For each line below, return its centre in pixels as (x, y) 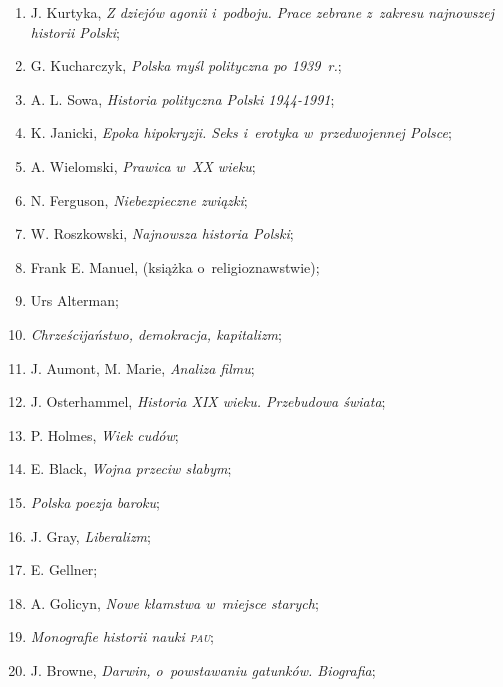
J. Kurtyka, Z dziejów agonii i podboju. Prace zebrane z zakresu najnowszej (262, 12)
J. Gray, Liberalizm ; (90, 535)
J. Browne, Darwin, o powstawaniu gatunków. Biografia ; (203, 669)
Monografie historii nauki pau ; (122, 636)
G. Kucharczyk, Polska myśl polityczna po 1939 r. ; (186, 65)
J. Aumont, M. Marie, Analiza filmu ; (142, 367)
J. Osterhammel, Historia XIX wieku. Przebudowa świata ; (208, 401)
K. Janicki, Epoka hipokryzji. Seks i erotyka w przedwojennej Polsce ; (241, 132)
